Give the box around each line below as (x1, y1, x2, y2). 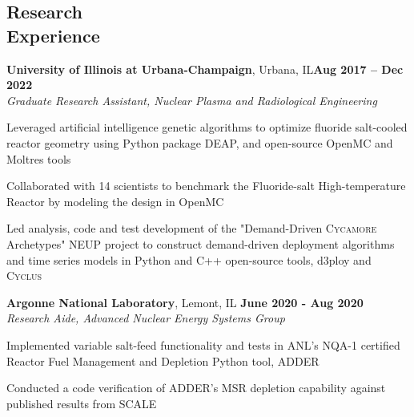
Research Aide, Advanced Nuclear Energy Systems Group (6, 310, 285, 326)
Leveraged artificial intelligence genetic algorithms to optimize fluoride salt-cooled (6, 119, 408, 136)
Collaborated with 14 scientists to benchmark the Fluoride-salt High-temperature (6, 177, 406, 194)
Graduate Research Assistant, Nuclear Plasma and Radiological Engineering (6, 91, 377, 108)
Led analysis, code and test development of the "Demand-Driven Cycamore (6, 220, 377, 237)
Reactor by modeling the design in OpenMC (6, 192, 224, 209)
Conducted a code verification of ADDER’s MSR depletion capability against (6, 379, 386, 396)
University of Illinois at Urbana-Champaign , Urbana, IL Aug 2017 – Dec (6, 60, 404, 77)
